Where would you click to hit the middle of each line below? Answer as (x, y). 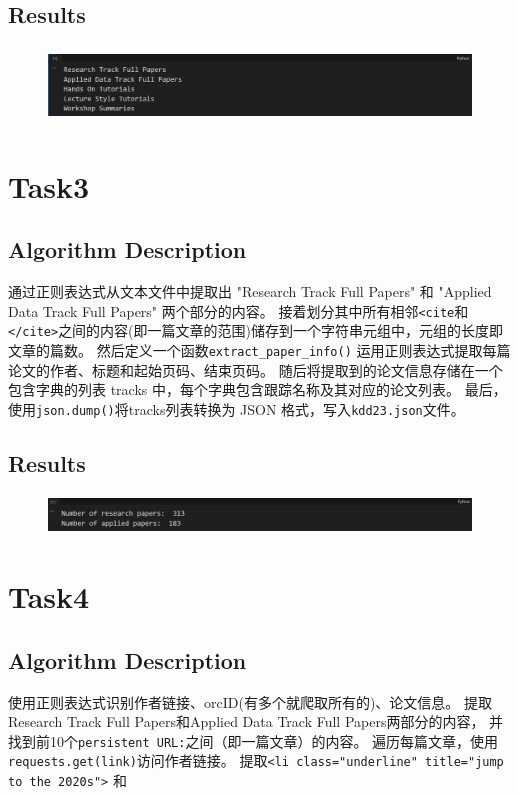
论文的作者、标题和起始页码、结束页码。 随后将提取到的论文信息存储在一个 (255, 369)
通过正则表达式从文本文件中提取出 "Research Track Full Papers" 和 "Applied (250, 290)
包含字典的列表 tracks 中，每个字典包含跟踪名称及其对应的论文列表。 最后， (257, 389)
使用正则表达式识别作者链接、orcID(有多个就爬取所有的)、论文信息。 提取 (250, 701)
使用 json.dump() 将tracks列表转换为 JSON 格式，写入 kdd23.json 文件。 (236, 408)
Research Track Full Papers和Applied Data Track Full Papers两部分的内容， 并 (256, 721)
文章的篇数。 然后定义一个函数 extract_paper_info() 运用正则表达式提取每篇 (259, 349)
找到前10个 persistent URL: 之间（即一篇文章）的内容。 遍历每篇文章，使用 (253, 740)
